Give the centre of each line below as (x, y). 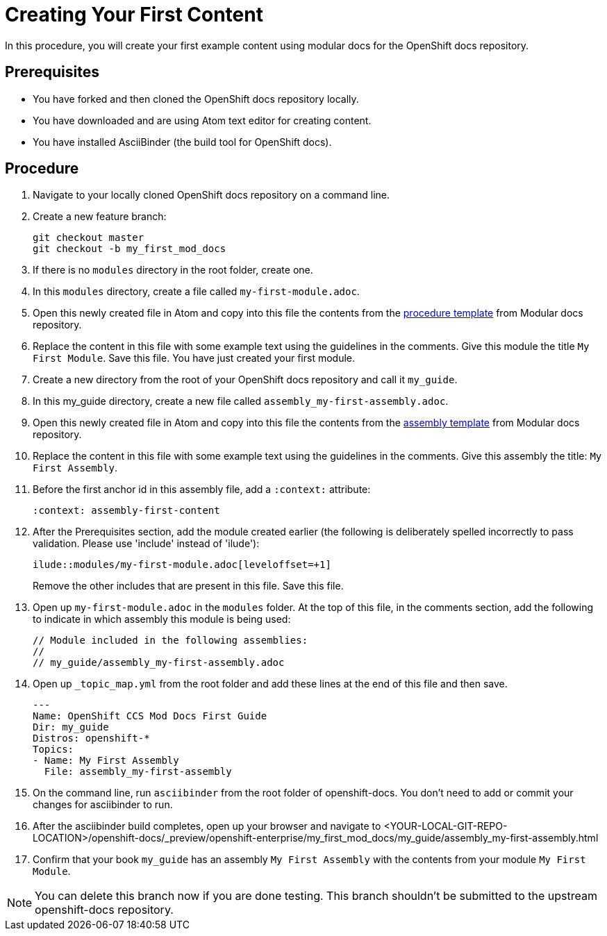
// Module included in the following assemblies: (171, 641)
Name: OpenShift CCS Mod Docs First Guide (150, 716)
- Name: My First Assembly (106, 761)
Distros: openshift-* (91, 738)
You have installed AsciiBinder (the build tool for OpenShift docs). (182, 142)
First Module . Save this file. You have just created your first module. (194, 358)
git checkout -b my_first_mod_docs (130, 249)
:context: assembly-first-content (126, 511)
